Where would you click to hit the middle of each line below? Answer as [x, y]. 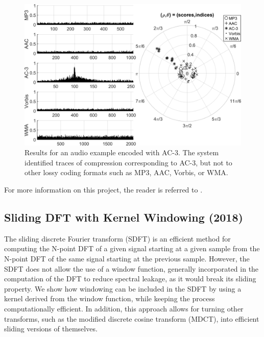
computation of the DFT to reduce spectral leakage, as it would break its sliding [130, 279]
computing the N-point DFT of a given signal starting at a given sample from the [132, 248]
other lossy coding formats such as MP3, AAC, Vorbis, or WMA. [126, 172]
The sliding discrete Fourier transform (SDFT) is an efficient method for [117, 238]
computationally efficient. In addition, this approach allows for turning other [124, 308]
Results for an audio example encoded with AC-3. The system [122, 152]
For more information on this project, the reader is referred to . [103, 189]
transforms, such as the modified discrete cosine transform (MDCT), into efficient [132, 318]
